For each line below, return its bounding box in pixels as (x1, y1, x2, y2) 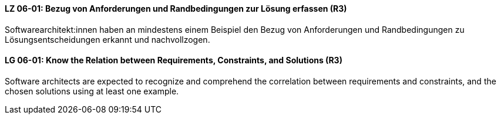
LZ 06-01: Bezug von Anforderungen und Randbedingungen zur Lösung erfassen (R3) (5, 4, 347, 13)
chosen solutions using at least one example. (5, 86, 179, 96)
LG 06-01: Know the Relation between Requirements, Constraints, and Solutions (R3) (5, 55, 342, 66)
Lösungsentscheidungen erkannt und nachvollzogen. (5, 34, 210, 45)
